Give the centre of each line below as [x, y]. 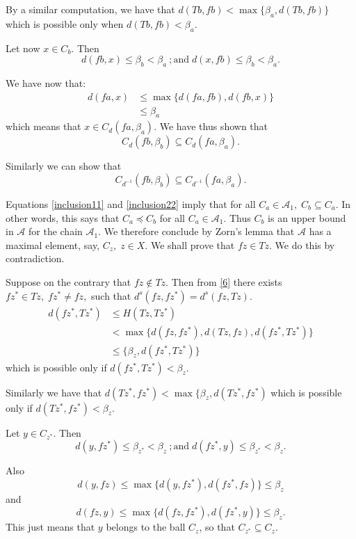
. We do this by [302, 244]
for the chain [56, 231]
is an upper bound [307, 217]
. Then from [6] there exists [224, 282]
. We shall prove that [190, 244]
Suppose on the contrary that [68, 282]
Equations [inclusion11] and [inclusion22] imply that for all [131, 204]
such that [111, 295]
